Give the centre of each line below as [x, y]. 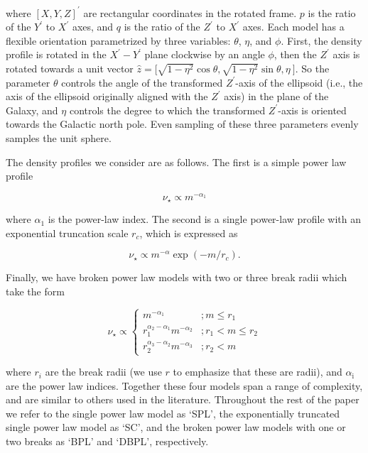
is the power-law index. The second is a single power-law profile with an [205, 219]
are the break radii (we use [103, 372]
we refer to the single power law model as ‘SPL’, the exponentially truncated [173, 413]
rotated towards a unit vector [70, 68]
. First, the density [321, 40]
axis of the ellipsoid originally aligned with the [107, 96]
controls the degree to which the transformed [167, 110]
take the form [35, 291]
